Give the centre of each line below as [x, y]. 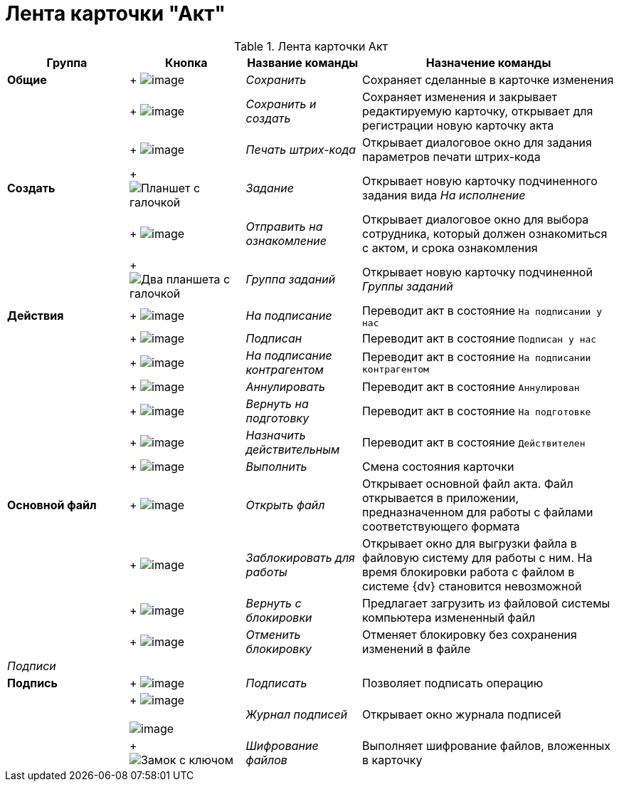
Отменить [273, 634]
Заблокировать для [300, 557]
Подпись [32, 683]
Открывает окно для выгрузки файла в [470, 543]
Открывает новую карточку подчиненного [480, 181]
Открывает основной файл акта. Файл [468, 483]
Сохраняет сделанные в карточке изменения [488, 79]
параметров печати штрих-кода [451, 156]
